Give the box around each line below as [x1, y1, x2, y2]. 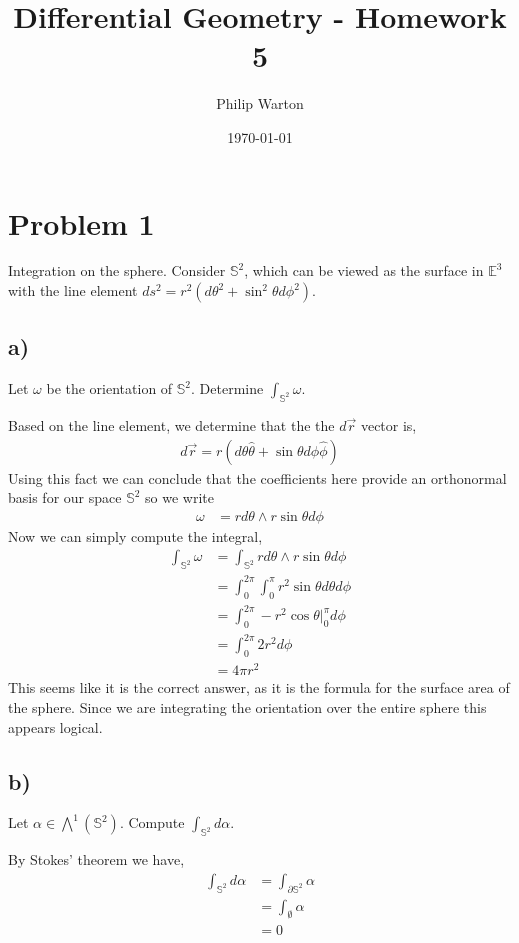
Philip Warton [216, 93, 304, 114]
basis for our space [8, 487, 122, 508]
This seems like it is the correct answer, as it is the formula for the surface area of [8, 677, 510, 698]
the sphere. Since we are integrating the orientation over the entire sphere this [8, 696, 487, 717]
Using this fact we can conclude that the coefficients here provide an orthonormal [8, 467, 507, 488]
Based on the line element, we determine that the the [8, 415, 335, 436]
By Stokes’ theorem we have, [8, 849, 185, 870]
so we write [145, 487, 214, 508]
